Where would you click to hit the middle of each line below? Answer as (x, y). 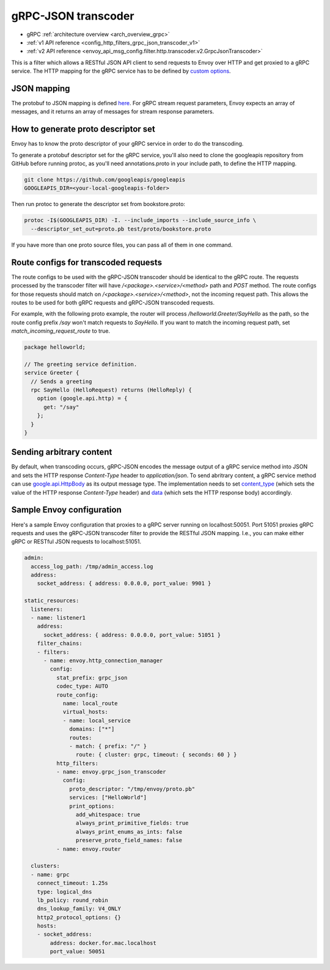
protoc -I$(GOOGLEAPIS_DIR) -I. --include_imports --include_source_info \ (140, 220)
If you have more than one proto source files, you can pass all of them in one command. (122, 245)
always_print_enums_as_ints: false (129, 831)
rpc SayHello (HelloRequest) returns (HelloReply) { (111, 390)
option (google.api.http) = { (82, 398)
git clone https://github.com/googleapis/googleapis (105, 180)
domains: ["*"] (92, 729)
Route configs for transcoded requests (86, 262)
